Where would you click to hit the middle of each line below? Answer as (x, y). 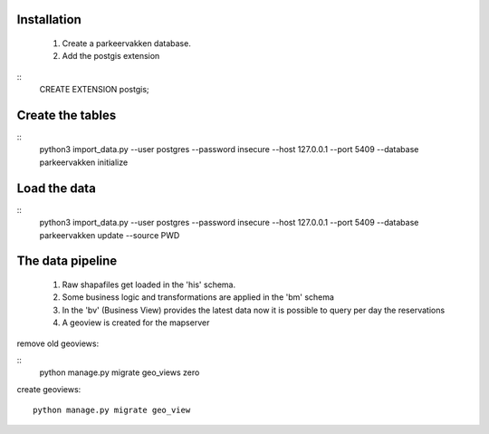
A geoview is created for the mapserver (136, 323)
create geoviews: (49, 389)
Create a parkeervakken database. (127, 43)
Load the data (57, 188)
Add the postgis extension (111, 56)
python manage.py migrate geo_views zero (120, 372)
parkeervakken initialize (84, 162)
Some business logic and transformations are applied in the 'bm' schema (198, 297)
